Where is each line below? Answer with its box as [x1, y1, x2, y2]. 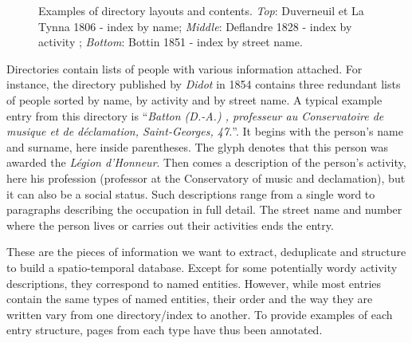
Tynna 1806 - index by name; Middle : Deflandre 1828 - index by [38, 18, 352, 34]
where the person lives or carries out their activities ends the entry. [6, 216, 334, 233]
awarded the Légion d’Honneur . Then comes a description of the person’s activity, [6, 154, 406, 171]
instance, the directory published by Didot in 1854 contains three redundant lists [6, 76, 401, 93]
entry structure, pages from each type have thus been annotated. [6, 321, 323, 338]
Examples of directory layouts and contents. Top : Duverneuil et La [38, 2, 364, 18]
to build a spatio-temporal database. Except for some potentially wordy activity [6, 258, 398, 275]
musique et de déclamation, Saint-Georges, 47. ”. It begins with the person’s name [6, 123, 403, 140]
